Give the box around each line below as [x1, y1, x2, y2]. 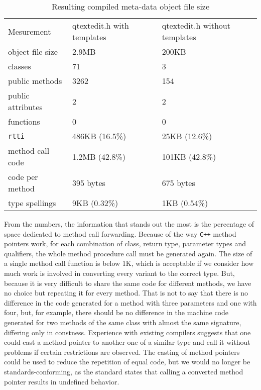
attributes [8, 101, 43, 113]
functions [8, 116, 40, 127]
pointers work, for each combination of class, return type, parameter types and [4, 238, 246, 249]
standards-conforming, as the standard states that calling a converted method [4, 366, 243, 376]
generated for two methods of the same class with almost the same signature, [4, 317, 241, 327]
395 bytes [72, 176, 105, 188]
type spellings [8, 197, 56, 209]
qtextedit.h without [162, 20, 230, 31]
